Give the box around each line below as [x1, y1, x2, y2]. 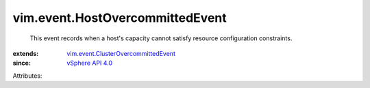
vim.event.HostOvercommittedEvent [12, 10, 227, 25]
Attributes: [12, 72, 42, 80]
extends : [12, 49, 39, 57]
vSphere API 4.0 [66, 59, 113, 68]
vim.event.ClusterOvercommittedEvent [66, 49, 176, 57]
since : [12, 59, 31, 68]
